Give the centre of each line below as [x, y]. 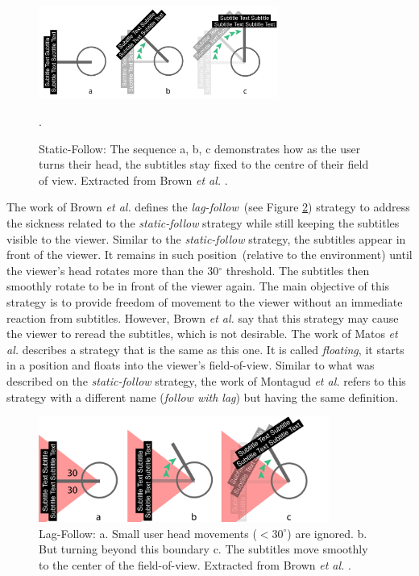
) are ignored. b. [327, 533]
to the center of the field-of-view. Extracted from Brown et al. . [195, 564]
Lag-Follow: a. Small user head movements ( [148, 533]
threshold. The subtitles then [298, 270]
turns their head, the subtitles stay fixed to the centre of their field [204, 164]
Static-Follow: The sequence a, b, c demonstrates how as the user [200, 148]
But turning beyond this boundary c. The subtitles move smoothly [203, 549]
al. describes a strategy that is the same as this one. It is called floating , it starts [205, 349]
